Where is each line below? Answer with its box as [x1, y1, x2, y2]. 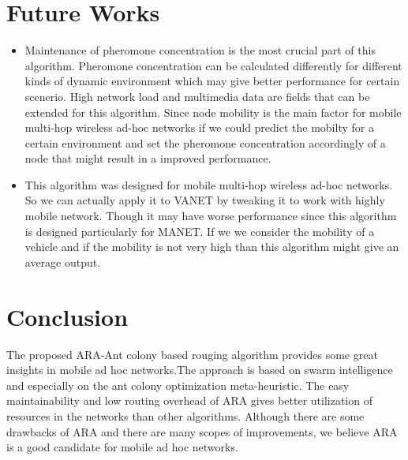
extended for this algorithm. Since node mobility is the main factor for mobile [24, 103, 402, 120]
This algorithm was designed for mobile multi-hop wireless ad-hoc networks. [24, 176, 393, 193]
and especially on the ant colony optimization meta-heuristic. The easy [6, 376, 350, 393]
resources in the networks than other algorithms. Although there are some [6, 407, 365, 424]
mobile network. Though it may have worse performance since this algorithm [24, 208, 397, 224]
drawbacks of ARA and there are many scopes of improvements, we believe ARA [6, 423, 398, 439]
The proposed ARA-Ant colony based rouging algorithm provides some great [6, 346, 378, 362]
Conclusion [6, 300, 129, 332]
